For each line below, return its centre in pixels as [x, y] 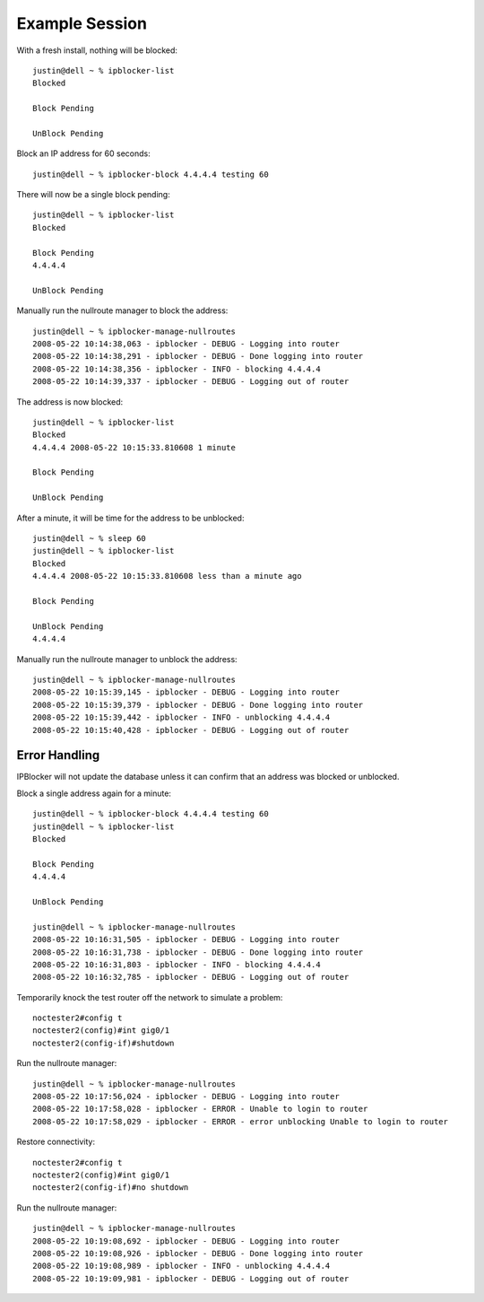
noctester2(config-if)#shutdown [104, 1043]
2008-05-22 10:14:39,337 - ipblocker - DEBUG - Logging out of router [191, 382]
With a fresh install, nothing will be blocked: [97, 50]
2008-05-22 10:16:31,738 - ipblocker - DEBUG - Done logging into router [198, 952]
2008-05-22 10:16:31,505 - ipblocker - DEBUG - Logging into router [186, 939]
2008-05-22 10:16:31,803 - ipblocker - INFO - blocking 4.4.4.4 [177, 964]
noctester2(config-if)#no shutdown [111, 1188]
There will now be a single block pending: [93, 195]
